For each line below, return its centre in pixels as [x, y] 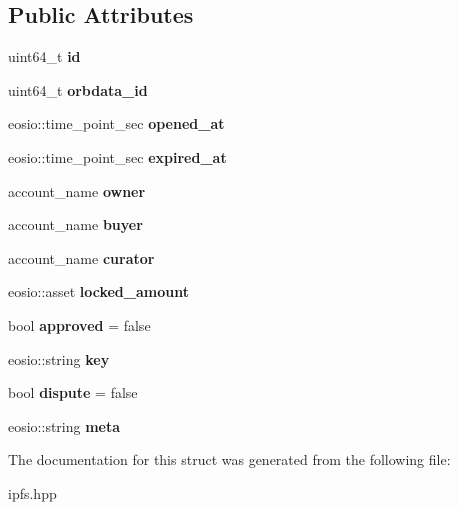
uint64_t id [44, 56]
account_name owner [77, 190]
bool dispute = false [73, 392]
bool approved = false [79, 324]
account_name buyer [75, 224]
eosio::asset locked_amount [98, 291]
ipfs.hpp [32, 492]
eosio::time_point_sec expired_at [117, 156]
